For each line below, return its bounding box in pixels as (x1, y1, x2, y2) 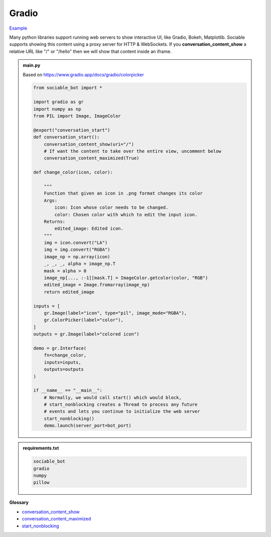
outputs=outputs (44, 367, 84, 372)
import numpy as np (33, 106, 81, 112)
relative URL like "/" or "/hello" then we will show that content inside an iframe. (9, 48, 172, 54)
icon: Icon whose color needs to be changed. (54, 205, 169, 211)
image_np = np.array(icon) (44, 254, 110, 259)
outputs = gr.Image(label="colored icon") (33, 331, 140, 337)
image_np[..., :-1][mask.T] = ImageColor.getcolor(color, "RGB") (44, 275, 208, 281)
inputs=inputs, (44, 360, 81, 365)
